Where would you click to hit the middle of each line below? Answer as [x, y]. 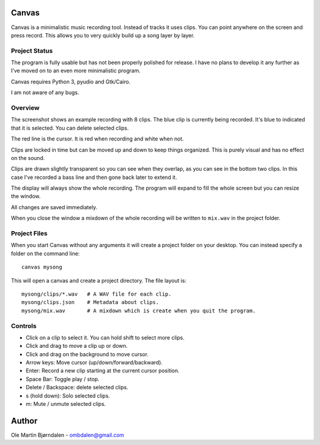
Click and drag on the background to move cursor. [87, 354]
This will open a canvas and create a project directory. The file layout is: [99, 280]
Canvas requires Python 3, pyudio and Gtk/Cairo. [71, 81]
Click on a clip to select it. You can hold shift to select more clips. [105, 337]
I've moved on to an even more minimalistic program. [76, 71]
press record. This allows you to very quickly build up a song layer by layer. [103, 35]
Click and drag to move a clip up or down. [77, 346]
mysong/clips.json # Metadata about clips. [90, 302]
